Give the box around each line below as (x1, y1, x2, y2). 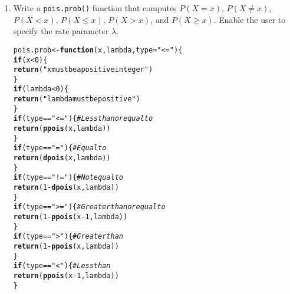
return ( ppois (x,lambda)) (13, 124, 111, 133)
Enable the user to (219, 13, 286, 25)
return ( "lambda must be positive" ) (13, 95, 140, 104)
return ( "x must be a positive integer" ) (13, 65, 153, 74)
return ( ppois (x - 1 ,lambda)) (13, 271, 119, 280)
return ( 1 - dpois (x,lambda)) (13, 183, 119, 192)
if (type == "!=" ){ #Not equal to (13, 173, 123, 182)
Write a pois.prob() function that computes (13, 2, 177, 14)
